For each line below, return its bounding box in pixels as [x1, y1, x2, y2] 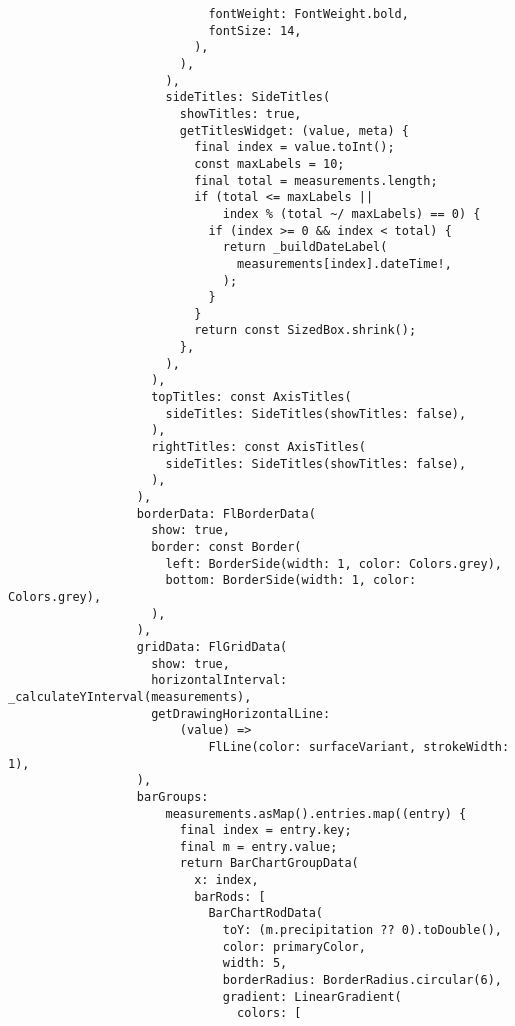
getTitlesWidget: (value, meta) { [179, 123, 409, 138]
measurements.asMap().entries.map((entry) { [165, 806, 467, 821]
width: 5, [222, 956, 288, 971]
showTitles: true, [179, 106, 302, 121]
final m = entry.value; [179, 839, 338, 854]
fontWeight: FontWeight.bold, [208, 7, 409, 21]
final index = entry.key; [179, 823, 352, 838]
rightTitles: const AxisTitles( [151, 440, 366, 455]
